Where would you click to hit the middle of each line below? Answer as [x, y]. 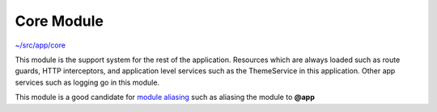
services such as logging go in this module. [87, 82]
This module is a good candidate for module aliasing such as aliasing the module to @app [165, 97]
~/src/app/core [40, 45]
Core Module [59, 21]
